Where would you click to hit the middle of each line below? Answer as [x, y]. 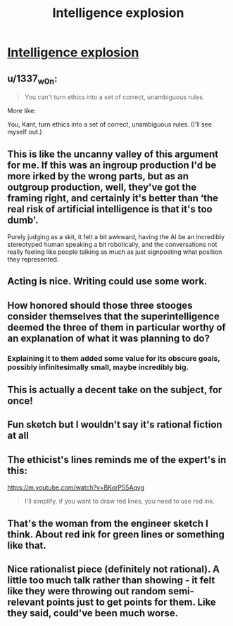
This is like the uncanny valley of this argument [113, 154]
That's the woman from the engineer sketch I [108, 523]
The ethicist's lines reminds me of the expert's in [117, 460]
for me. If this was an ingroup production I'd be [112, 165]
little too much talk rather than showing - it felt [111, 581]
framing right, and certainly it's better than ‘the [113, 198]
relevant [26, 602]
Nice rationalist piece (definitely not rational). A [114, 569]
